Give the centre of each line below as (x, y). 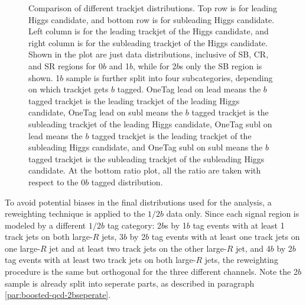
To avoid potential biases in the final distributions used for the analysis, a (138, 202)
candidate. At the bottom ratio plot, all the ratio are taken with (145, 170)
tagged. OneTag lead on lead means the (189, 89)
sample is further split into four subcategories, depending (170, 77)
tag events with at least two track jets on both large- (100, 260)
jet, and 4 (253, 248)
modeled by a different (45, 225)
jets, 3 (113, 237)
